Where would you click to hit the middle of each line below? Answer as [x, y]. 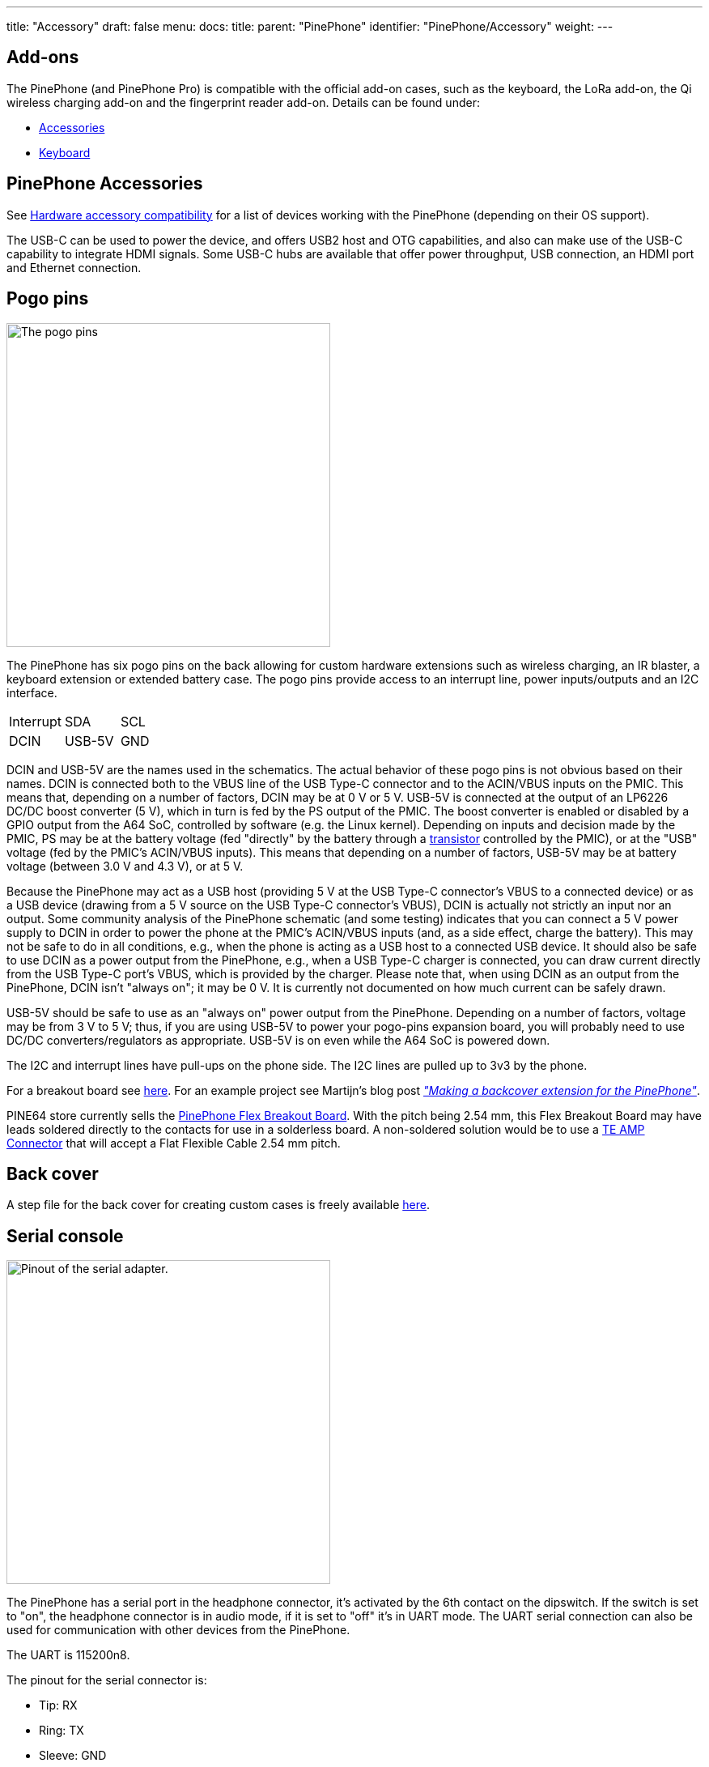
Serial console [65, 1236]
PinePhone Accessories [105, 184]
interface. [32, 692]
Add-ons [43, 57]
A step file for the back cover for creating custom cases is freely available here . [218, 1205]
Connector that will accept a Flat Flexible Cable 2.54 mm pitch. [174, 1143]
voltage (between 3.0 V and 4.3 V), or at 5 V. [125, 866]
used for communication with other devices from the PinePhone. [178, 1630]
